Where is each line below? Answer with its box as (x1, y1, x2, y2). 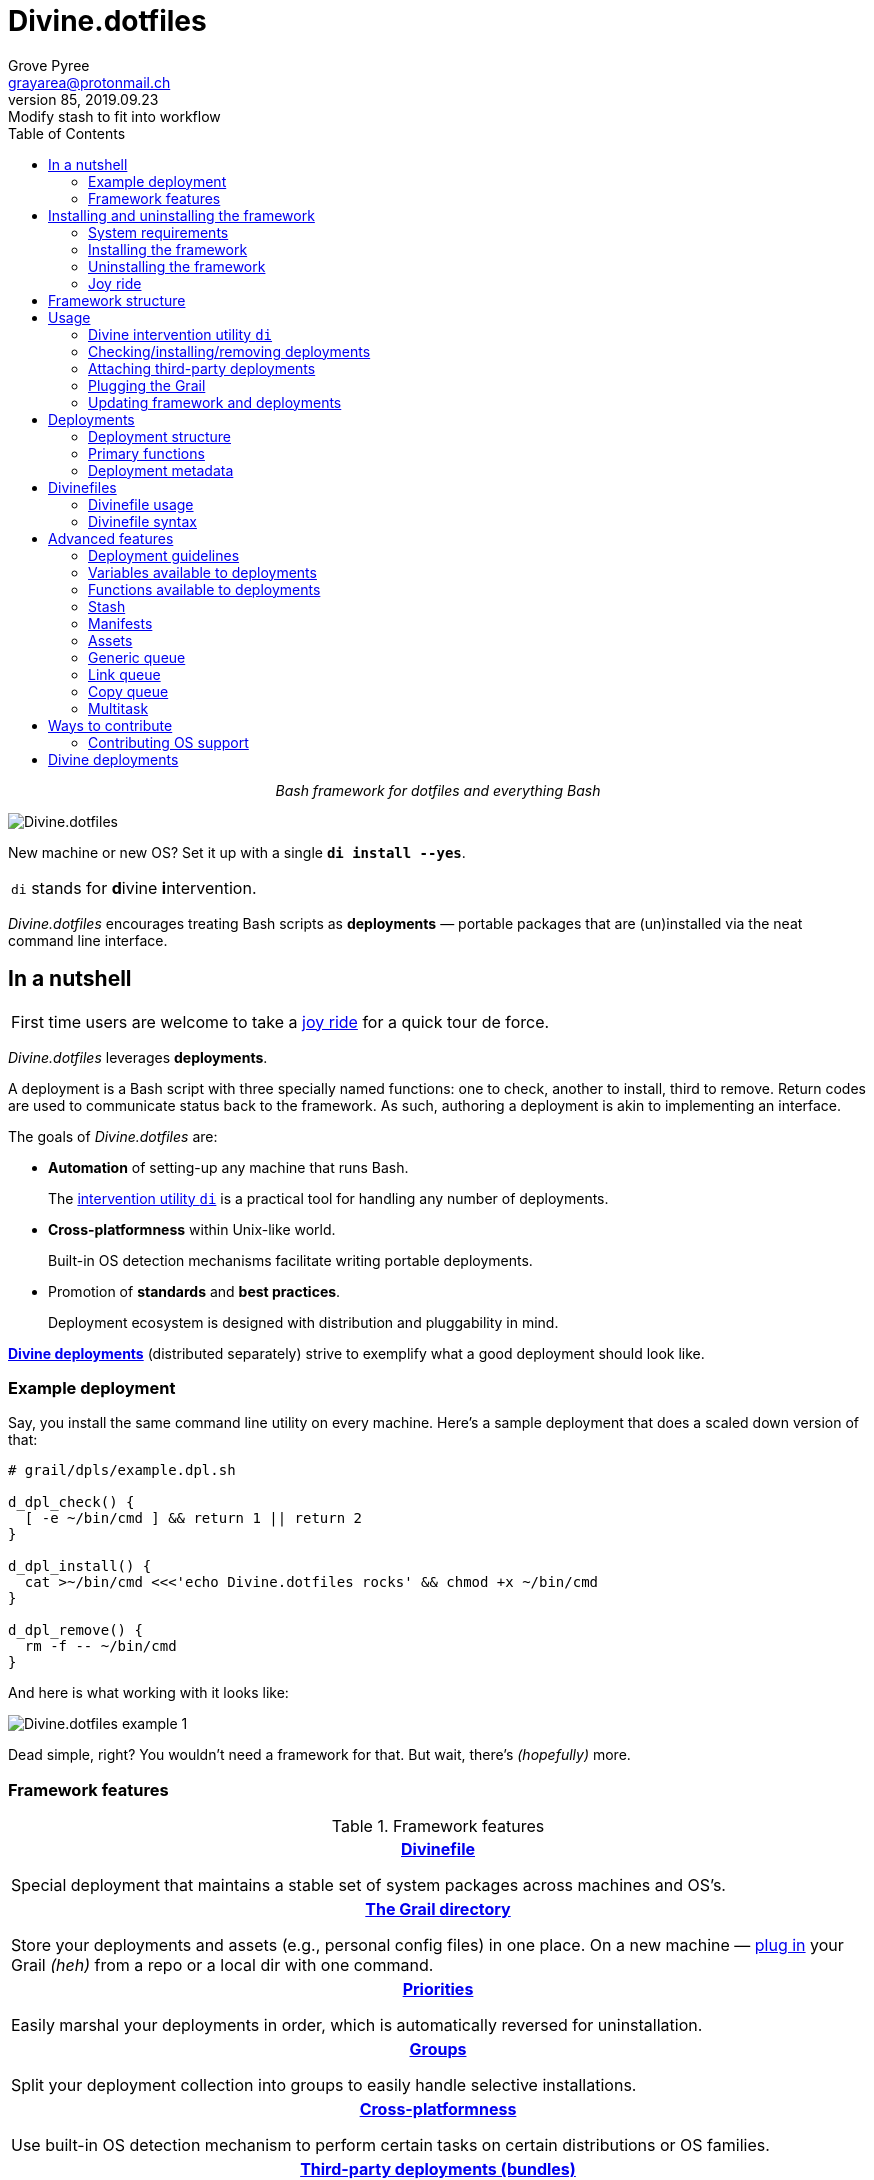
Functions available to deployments (88, 580, 321, 598)
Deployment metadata (88, 461, 234, 479)
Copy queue (88, 682, 169, 700)
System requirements (88, 223, 229, 241)
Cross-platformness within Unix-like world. (48, 1220, 336, 1238)
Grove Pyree (8, 56, 90, 74)
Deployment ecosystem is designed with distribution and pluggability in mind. (48, 1313, 559, 1331)
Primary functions (88, 444, 205, 462)
